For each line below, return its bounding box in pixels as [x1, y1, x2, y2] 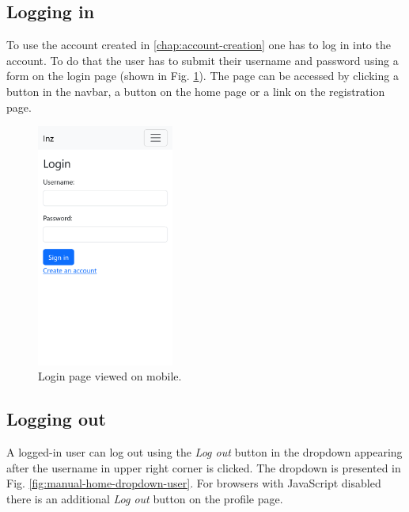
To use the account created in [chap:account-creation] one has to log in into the [6, 36, 391, 53]
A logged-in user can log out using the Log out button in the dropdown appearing [6, 444, 403, 460]
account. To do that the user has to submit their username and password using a [6, 52, 399, 68]
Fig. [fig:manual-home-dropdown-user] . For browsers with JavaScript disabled [6, 475, 381, 491]
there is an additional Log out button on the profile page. [6, 490, 283, 506]
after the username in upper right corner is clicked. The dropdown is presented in [6, 459, 401, 476]
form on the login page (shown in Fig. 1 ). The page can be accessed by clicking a [6, 67, 399, 84]
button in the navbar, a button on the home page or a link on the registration [6, 82, 385, 99]
